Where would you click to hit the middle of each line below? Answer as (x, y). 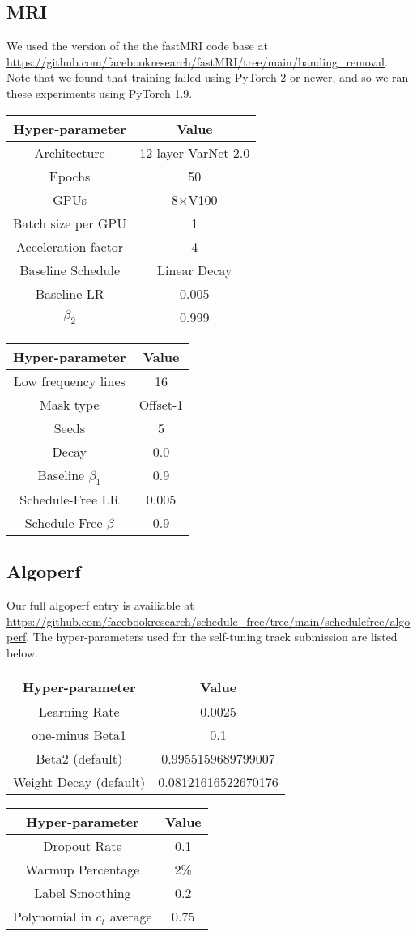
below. (22, 652)
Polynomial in (53, 917)
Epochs (70, 176)
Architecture (70, 152)
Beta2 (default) (79, 759)
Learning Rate (79, 712)
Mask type (70, 404)
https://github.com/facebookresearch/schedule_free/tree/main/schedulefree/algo (208, 621)
